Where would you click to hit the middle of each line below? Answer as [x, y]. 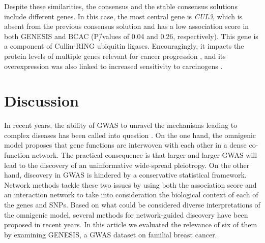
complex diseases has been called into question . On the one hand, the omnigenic [130, 135]
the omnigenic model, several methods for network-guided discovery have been [126, 214]
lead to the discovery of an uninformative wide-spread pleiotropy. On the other [127, 165]
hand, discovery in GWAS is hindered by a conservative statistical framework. [125, 175]
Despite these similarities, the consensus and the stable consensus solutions [121, 6]
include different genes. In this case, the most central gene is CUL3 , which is [123, 16]
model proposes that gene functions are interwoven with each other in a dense [125, 145]
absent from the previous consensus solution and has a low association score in [127, 26]
